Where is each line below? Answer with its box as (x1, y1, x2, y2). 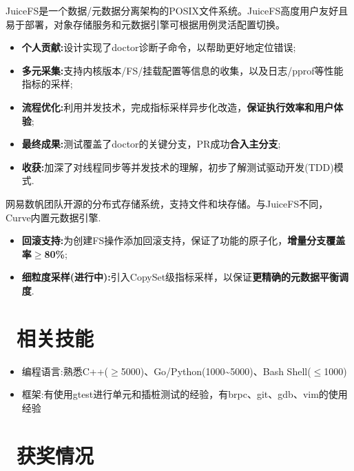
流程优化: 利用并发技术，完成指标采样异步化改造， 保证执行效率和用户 (21, 99, 334, 114)
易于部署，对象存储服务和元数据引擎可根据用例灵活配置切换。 (6, 17, 285, 31)
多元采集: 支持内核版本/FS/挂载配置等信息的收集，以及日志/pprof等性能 (21, 63, 344, 77)
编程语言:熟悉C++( (21, 363, 109, 378)
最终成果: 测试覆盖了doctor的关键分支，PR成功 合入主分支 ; (21, 137, 281, 151)
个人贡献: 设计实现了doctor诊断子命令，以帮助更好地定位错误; (21, 40, 296, 54)
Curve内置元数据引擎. (6, 210, 101, 224)
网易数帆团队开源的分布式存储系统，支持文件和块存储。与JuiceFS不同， (6, 196, 329, 210)
